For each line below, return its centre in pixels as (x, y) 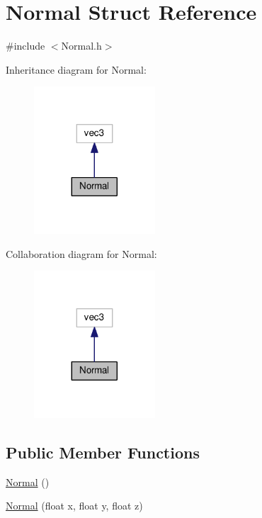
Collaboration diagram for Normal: (81, 253)
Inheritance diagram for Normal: (76, 69)
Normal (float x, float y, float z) (74, 506)
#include (25, 46)
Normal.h (81, 46)
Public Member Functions (103, 452)
